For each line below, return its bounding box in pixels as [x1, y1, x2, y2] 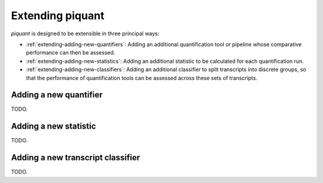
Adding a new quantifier [11, 90, 103, 100]
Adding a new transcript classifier [11, 152, 141, 163]
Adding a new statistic [11, 121, 96, 132]
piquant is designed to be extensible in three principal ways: [11, 30, 160, 37]
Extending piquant [11, 9, 105, 22]
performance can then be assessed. [26, 49, 115, 56]
